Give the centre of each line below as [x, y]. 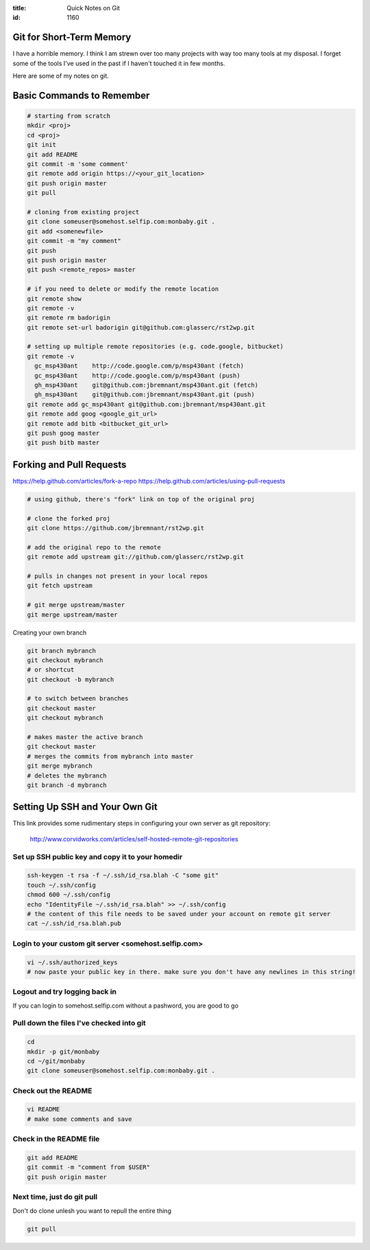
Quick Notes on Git [93, 8]
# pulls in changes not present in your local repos [118, 576]
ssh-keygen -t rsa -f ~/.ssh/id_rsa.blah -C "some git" [123, 875]
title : [20, 8]
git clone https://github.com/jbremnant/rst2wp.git [116, 528]
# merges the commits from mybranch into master [110, 756]
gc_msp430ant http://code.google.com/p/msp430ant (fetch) [139, 366]
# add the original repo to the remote [94, 547]
